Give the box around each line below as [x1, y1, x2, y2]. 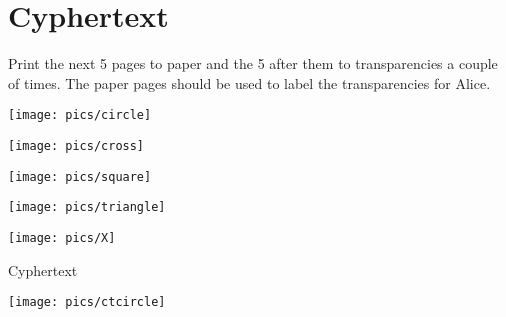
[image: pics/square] [8, 169, 152, 184]
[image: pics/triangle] [8, 200, 166, 215]
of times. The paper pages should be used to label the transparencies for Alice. [8, 72, 491, 93]
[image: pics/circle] [8, 108, 152, 123]
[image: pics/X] [8, 230, 116, 245]
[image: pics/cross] [8, 138, 145, 153]
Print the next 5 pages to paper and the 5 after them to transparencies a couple [8, 53, 498, 74]
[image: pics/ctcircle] [8, 295, 166, 310]
